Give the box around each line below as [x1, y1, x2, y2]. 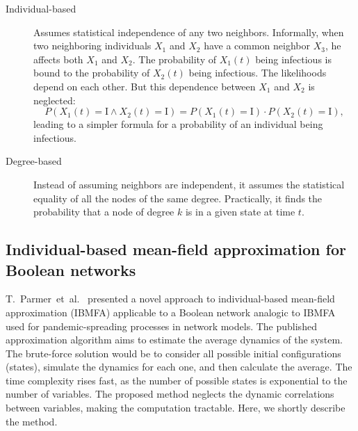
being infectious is [255, 51, 332, 66]
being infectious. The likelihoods [188, 65, 327, 80]
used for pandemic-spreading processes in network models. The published [6, 318, 317, 333]
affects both [33, 51, 83, 66]
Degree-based [6, 154, 62, 168]
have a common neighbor [204, 38, 310, 53]
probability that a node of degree [33, 204, 174, 219]
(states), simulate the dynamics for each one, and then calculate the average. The [6, 359, 352, 374]
